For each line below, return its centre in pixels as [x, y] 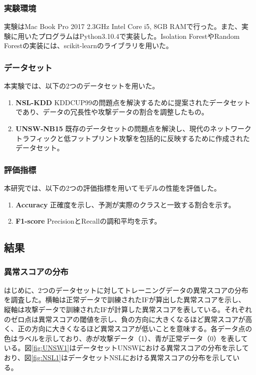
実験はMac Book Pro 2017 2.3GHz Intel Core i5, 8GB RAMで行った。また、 [123, 26]
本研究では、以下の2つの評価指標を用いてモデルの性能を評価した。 [112, 188]
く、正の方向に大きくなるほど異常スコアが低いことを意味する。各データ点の [128, 329]
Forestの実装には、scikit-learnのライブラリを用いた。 [89, 45]
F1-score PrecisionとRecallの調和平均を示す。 [88, 221]
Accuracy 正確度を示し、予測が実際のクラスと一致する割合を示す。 [125, 204]
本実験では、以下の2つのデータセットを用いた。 [81, 86]
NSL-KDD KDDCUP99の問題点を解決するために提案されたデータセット [133, 102]
